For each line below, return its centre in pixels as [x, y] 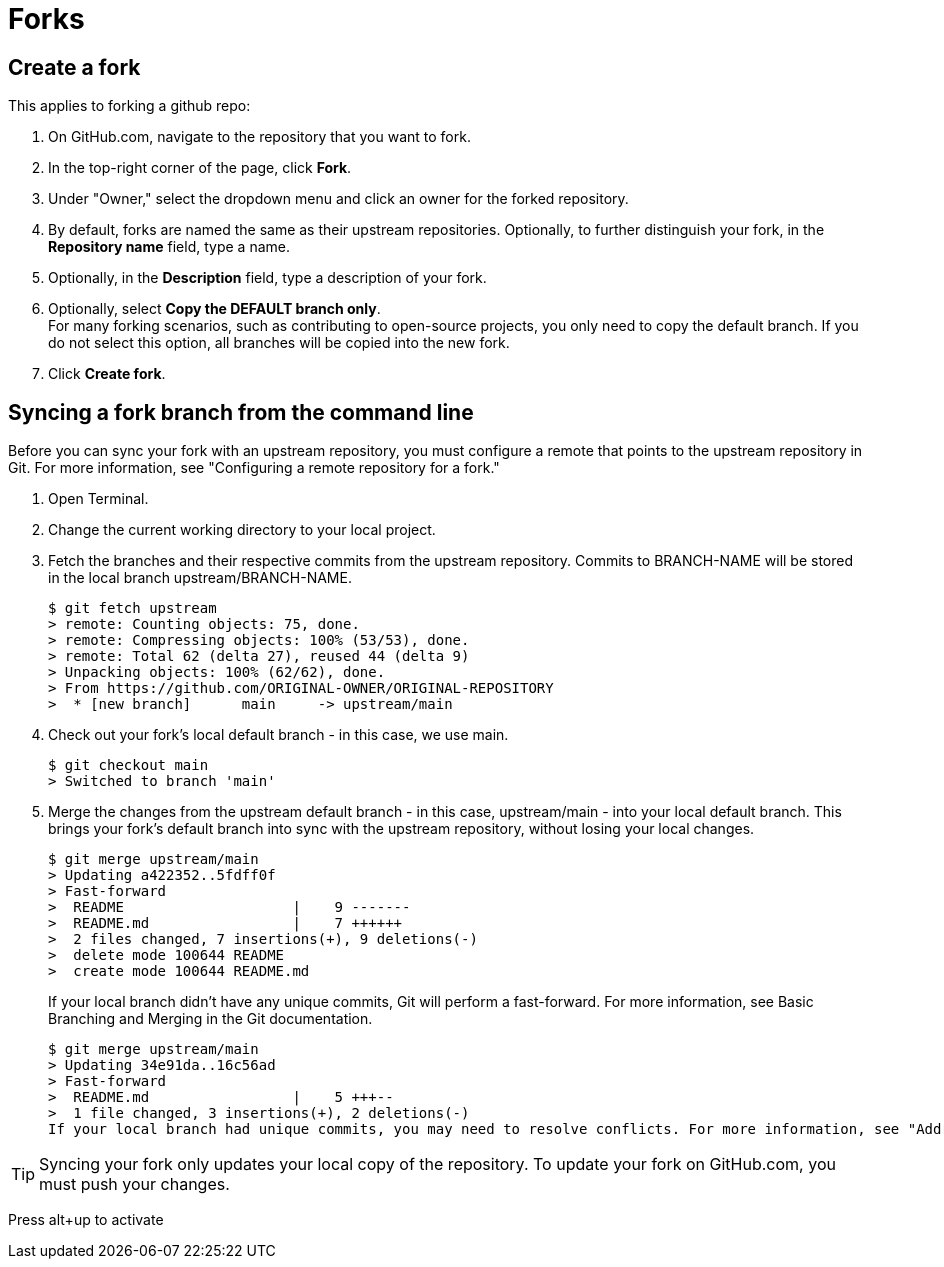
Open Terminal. [98, 499]
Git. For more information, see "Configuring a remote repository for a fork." [254, 468]
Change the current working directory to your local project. [242, 530]
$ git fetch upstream [132, 608]
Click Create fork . [107, 374]
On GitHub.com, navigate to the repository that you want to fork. [259, 137]
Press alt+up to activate [86, 1220]
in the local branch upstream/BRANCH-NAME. [200, 578]
